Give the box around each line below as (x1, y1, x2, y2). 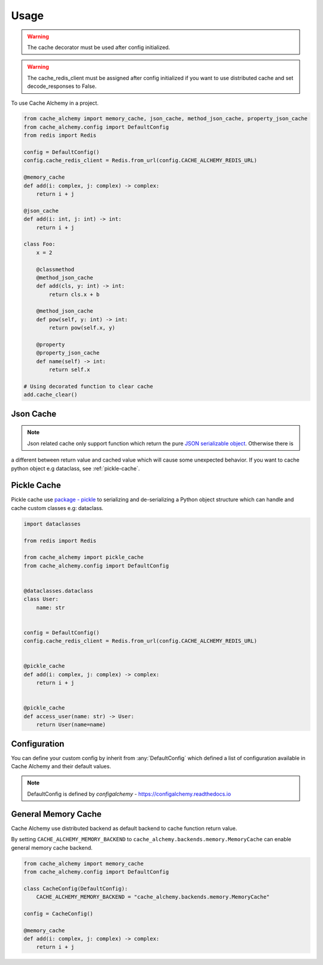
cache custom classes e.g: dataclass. (11, 504, 104, 511)
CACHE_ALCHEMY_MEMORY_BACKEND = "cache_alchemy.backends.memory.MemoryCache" (36, 894, 270, 900)
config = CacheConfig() (23, 910, 94, 917)
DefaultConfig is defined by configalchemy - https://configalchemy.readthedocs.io (27, 790, 231, 798)
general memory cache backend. (11, 844, 93, 851)
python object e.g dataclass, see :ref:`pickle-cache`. (11, 465, 140, 472)
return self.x (48, 367, 90, 373)
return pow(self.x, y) (48, 325, 116, 331)
